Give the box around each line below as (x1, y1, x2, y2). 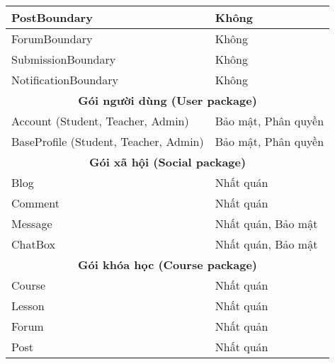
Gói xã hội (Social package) (89, 154, 246, 170)
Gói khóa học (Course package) (78, 256, 257, 273)
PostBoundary (11, 9, 93, 25)
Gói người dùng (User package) (78, 92, 257, 108)
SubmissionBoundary (11, 51, 116, 67)
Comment (11, 195, 59, 211)
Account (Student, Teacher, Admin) (11, 113, 189, 129)
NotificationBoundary (11, 72, 118, 88)
